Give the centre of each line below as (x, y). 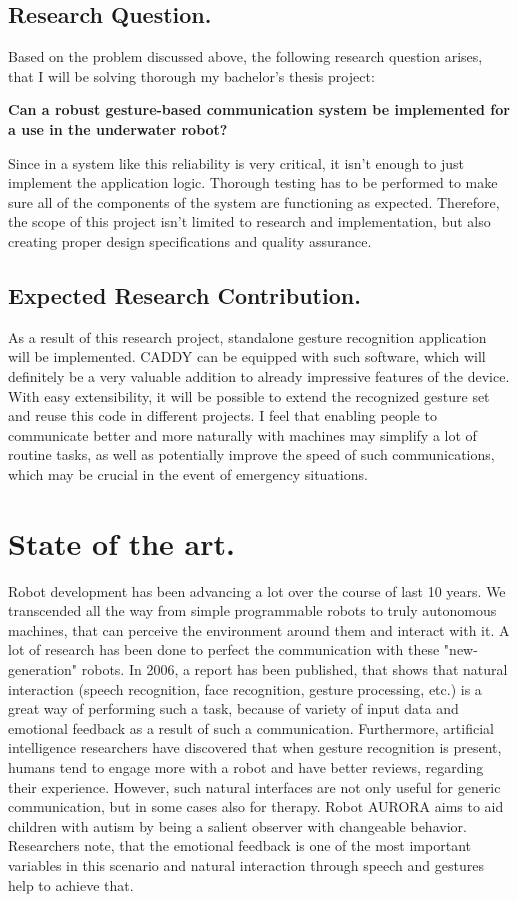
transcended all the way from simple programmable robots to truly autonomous (252, 610)
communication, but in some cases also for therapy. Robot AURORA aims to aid (256, 806)
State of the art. (121, 542)
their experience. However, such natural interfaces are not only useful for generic (254, 786)
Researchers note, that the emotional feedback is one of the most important (239, 845)
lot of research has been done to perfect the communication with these (224, 649)
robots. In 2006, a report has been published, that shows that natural (294, 669)
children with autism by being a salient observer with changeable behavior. (237, 825)
